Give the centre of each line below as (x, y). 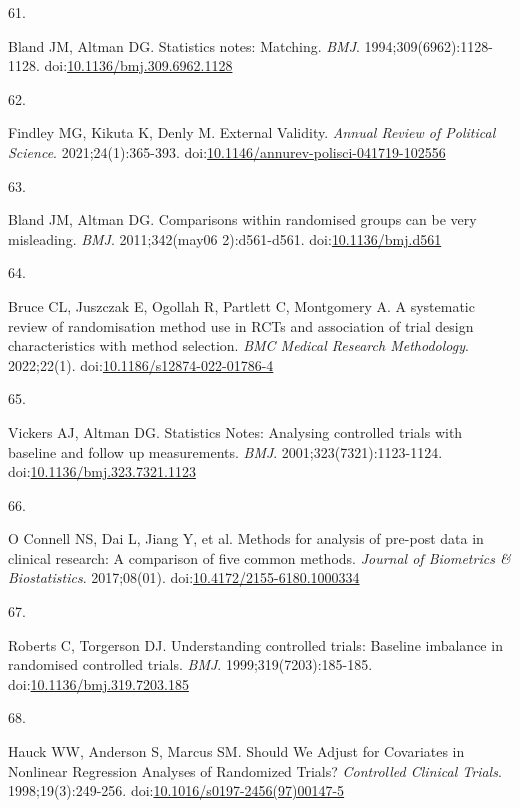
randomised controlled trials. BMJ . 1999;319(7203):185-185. (190, 664)
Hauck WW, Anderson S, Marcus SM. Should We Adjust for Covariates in (236, 751)
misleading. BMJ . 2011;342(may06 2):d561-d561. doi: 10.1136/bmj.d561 (225, 238)
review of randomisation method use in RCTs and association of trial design (241, 325)
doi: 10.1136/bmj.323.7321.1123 (102, 471)
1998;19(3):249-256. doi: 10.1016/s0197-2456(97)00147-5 (176, 790)
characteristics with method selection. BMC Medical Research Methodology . (238, 345)
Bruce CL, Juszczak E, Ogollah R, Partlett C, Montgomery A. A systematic (241, 305)
